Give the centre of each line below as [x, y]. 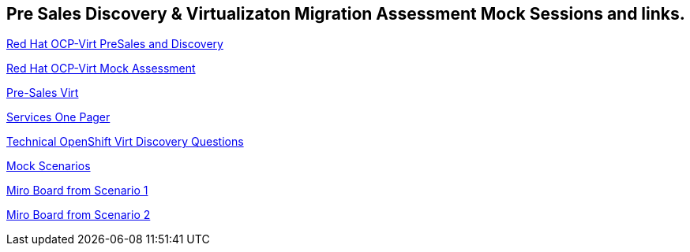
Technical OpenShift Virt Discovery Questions [125, 142]
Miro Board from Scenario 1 [77, 191]
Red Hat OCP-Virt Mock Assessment [101, 69]
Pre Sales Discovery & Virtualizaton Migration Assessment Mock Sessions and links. [346, 14]
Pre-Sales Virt [43, 93]
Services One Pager [58, 117]
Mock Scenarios [49, 166]
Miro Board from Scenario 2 [79, 215]
